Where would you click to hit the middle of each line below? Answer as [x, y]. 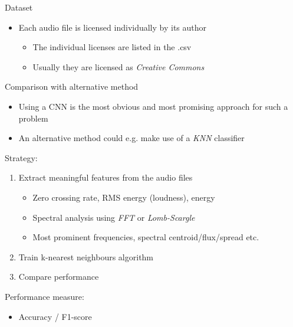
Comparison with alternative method [72, 86]
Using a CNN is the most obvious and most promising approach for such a [153, 106]
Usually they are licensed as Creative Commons [118, 66]
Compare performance [59, 277]
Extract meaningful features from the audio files [106, 177]
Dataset [19, 7]
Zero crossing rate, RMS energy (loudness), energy [124, 197]
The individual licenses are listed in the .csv [112, 47]
